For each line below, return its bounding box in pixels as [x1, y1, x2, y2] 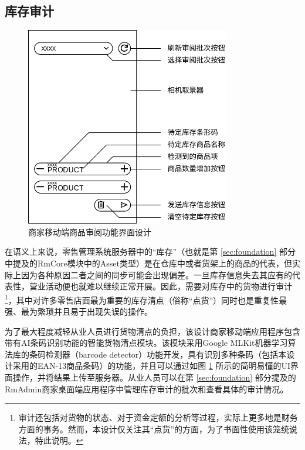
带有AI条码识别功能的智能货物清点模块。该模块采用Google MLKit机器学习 [5, 336, 288, 349]
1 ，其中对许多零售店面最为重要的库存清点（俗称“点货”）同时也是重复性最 [5, 292, 287, 306]
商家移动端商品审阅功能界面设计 [28, 225, 151, 238]
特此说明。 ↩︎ [35, 434, 83, 446]
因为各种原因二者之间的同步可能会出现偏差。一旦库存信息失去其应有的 [21, 268, 292, 281]
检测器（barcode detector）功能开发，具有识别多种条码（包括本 [45, 348, 287, 360]
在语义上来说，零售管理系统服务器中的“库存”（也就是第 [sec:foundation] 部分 [5, 245, 296, 258]
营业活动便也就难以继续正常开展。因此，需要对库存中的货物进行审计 [29, 280, 292, 292]
